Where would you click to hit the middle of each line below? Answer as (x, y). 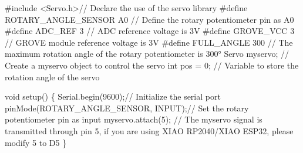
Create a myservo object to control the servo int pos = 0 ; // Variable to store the (152, 65)
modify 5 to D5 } (36, 142)
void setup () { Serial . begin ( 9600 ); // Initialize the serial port (113, 96)
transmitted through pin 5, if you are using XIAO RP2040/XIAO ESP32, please (149, 130)
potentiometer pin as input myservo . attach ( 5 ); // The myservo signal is (134, 119)
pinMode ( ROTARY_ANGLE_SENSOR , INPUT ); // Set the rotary (127, 108)
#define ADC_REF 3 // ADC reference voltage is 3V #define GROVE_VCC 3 (150, 31)
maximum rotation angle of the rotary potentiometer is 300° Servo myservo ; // (147, 54)
